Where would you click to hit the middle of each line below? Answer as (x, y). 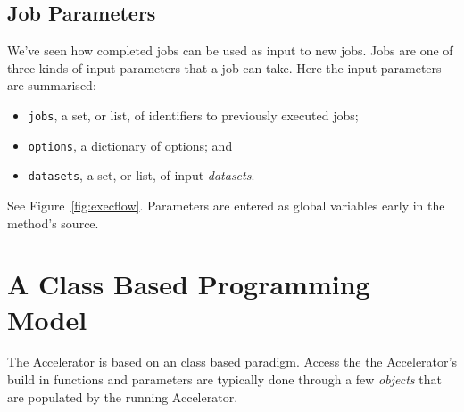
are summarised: (52, 85)
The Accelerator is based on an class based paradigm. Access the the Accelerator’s (232, 362)
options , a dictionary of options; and (130, 145)
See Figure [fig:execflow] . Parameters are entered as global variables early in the (226, 205)
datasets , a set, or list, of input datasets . (141, 175)
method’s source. (53, 222)
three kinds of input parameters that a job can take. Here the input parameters (224, 67)
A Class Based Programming (189, 284)
